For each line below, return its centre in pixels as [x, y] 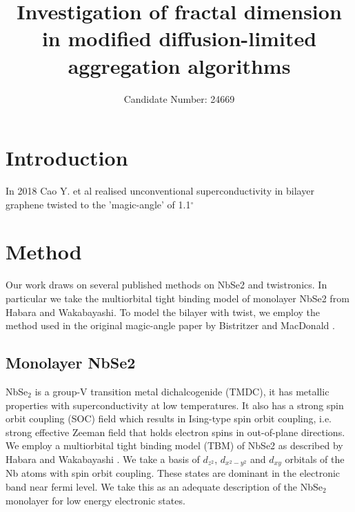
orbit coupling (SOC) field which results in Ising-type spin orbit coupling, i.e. [169, 419]
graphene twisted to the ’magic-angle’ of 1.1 [98, 204]
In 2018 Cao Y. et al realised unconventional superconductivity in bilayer [160, 191]
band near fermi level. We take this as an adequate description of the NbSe [164, 486]
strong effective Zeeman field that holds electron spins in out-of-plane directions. [175, 432]
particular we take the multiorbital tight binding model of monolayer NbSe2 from [177, 298]
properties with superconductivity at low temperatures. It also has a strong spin [175, 405]
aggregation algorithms [179, 65]
